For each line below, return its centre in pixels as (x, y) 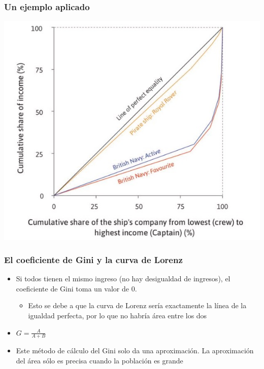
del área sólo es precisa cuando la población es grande (100, 361)
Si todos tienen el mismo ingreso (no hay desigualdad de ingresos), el (123, 279)
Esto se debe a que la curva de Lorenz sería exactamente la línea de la (137, 305)
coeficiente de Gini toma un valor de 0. (76, 288)
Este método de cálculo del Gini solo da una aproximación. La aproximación (135, 350)
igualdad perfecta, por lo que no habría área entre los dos (118, 316)
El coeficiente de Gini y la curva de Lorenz (93, 259)
